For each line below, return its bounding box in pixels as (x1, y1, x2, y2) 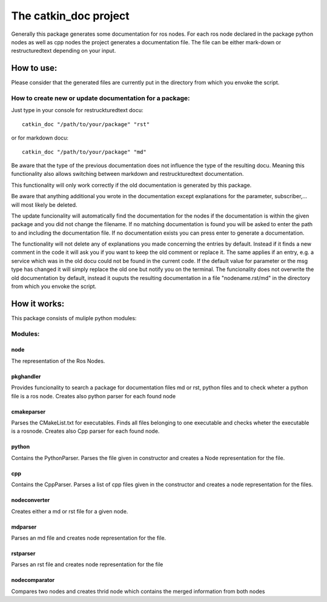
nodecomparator (11, 577, 55, 584)
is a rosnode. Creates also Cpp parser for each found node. (11, 427, 160, 435)
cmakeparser (11, 408, 45, 415)
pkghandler (11, 373, 41, 380)
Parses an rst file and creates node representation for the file (11, 561, 163, 568)
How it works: (11, 298, 65, 309)
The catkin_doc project (11, 9, 130, 22)
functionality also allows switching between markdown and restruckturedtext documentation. (11, 170, 244, 178)
